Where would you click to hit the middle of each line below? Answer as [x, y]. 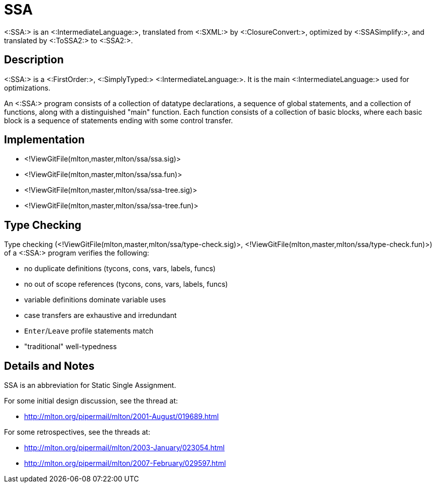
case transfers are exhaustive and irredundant [100, 315]
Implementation [44, 140]
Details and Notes [49, 366]
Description [34, 60]
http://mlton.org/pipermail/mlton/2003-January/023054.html [125, 448]
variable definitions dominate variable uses [95, 300]
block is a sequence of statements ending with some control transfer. [119, 120]
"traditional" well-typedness [71, 347]
